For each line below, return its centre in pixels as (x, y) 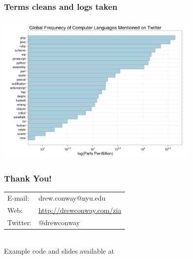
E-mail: (18, 198)
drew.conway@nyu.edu (72, 198)
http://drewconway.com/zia (80, 210)
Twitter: (20, 222)
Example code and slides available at (59, 250)
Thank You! (28, 178)
